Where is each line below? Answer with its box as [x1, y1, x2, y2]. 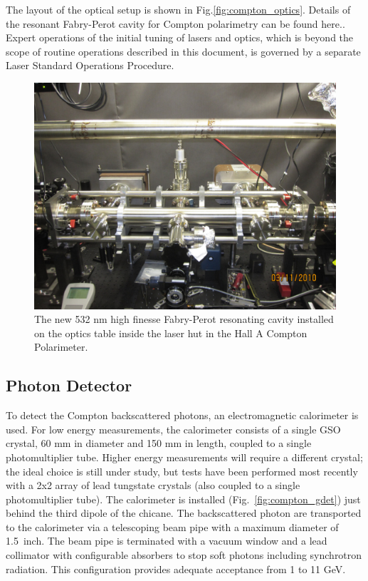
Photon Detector [6, 374, 132, 396]
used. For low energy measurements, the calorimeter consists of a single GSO [6, 421, 341, 436]
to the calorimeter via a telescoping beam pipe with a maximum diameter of [6, 519, 339, 534]
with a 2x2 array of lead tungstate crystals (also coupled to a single [6, 478, 300, 493]
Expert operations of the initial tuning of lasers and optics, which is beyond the [6, 30, 354, 45]
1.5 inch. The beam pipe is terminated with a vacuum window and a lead [6, 533, 327, 548]
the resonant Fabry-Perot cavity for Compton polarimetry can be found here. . [6, 16, 345, 31]
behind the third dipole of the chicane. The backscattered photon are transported [6, 505, 362, 520]
